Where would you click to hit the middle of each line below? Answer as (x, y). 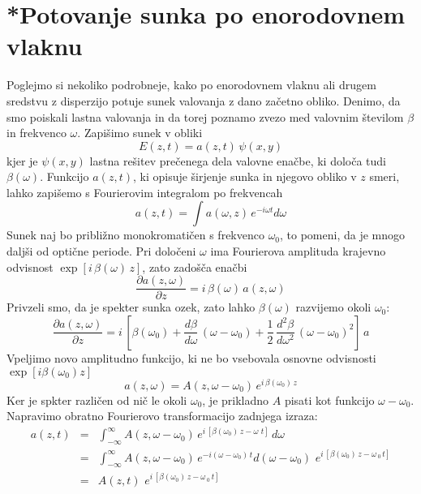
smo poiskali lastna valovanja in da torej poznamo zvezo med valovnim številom (205, 116)
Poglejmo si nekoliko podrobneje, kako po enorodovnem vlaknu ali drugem (191, 85)
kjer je (22, 160)
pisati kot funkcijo (329, 399)
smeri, (384, 176)
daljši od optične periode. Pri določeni (101, 251)
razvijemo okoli (333, 307)
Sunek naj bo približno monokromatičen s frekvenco (135, 235)
